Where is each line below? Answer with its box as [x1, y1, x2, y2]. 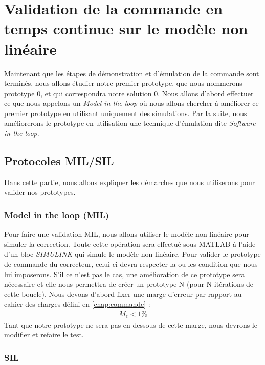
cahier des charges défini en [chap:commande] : [4, 299, 150, 309]
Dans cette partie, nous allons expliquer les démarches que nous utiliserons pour [4, 176, 255, 187]
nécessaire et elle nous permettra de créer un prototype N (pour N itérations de [4, 279, 254, 289]
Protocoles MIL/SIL [4, 153, 114, 169]
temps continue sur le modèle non [4, 18, 248, 39]
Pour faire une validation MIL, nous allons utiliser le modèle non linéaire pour [4, 229, 249, 239]
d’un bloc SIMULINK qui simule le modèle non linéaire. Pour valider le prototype [4, 248, 261, 259]
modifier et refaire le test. [4, 329, 84, 340]
